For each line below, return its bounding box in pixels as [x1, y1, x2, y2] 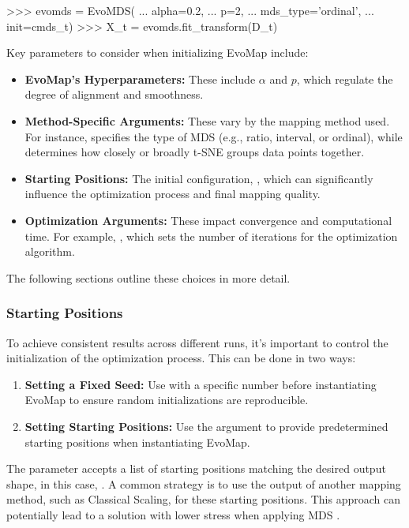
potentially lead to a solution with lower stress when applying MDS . [6, 506, 340, 522]
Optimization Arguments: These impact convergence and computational [24, 212, 392, 228]
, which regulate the [296, 70, 393, 87]
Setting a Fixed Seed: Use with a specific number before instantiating [24, 376, 377, 392]
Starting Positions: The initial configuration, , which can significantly [24, 170, 373, 186]
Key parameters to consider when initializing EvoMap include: [6, 44, 309, 61]
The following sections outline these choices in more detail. [6, 269, 291, 286]
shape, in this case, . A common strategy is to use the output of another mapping [6, 475, 401, 492]
